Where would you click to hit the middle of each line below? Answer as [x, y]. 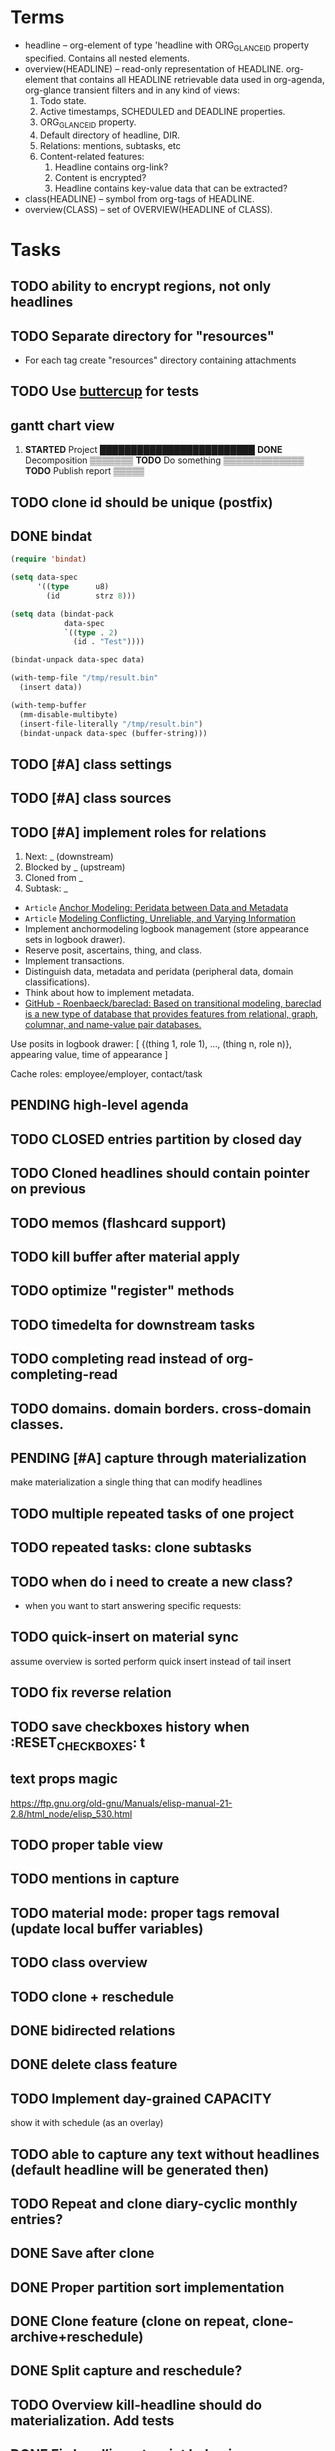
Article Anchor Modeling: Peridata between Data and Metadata [156, 908]
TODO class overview [79, 1962]
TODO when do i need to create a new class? [151, 1581]
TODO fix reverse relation [91, 1692]
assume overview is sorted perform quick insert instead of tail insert [151, 1661]
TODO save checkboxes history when [130, 1726]
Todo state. [63, 100]
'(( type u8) [73, 587]
